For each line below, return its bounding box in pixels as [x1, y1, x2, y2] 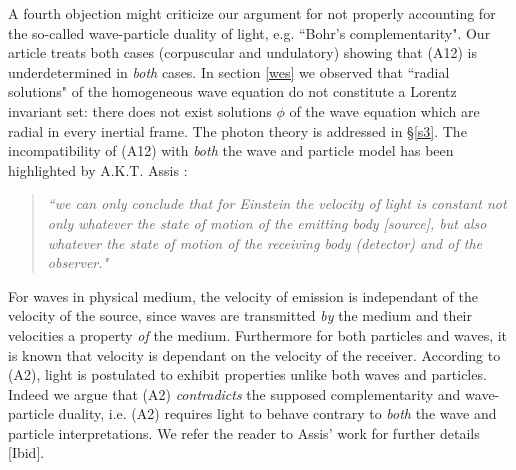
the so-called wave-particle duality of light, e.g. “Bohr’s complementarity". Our [8, 22, 491, 43]
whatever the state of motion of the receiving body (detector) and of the [47, 232, 482, 253]
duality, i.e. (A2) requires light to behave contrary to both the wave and [58, 403, 497, 424]
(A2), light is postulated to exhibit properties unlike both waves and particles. [8, 364, 487, 385]
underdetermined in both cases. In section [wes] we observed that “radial [8, 61, 450, 82]
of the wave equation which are [289, 100, 480, 121]
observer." [47, 252, 109, 273]
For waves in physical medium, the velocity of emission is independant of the [8, 285, 478, 306]
